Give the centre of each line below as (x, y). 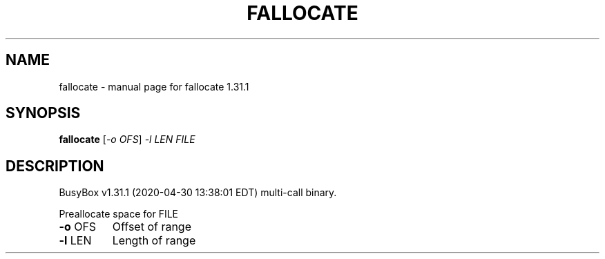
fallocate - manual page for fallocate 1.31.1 (154, 86)
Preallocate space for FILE (119, 214)
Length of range (154, 241)
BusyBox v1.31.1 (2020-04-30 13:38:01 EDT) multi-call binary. (198, 193)
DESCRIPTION (55, 166)
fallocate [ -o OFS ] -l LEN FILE (127, 140)
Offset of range (152, 227)
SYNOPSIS (43, 113)
